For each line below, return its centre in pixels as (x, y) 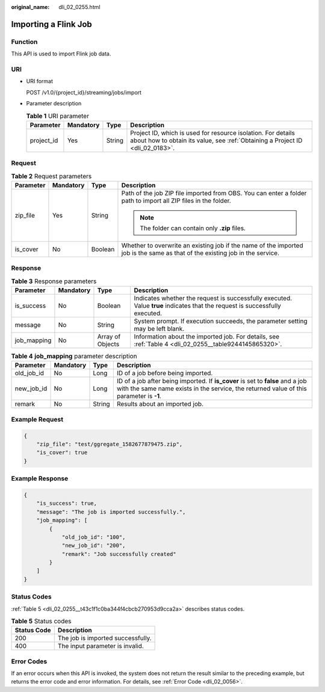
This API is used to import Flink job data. (61, 54)
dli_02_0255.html (79, 7)
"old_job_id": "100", (94, 537)
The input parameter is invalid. (101, 646)
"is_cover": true (62, 453)
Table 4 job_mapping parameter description (74, 357)
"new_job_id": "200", (94, 546)
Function (24, 42)
